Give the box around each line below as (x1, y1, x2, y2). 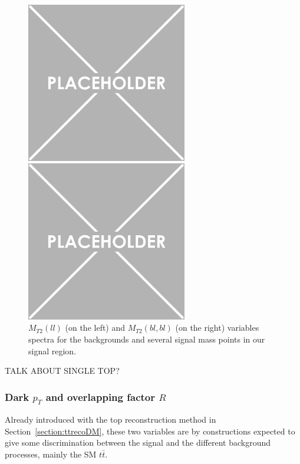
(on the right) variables (175, 321, 259, 334)
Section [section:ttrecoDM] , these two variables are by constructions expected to (5, 424, 295, 437)
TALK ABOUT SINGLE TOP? (5, 364, 120, 377)
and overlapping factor (45, 389, 155, 404)
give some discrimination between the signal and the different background (5, 436, 271, 449)
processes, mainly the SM (5, 448, 97, 460)
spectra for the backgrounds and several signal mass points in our (28, 333, 265, 345)
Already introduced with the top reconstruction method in (5, 413, 216, 426)
